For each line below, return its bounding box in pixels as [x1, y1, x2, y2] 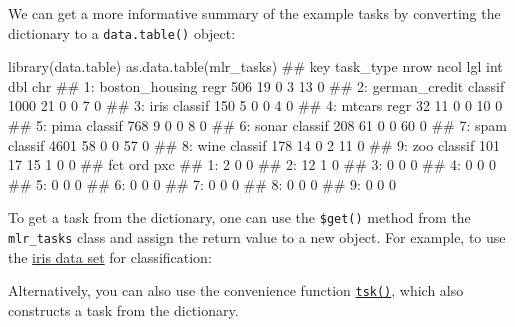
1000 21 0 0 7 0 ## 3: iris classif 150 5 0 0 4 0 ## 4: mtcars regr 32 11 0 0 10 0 [8, 95, 503, 116]
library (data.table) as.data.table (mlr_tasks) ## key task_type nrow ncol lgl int [8, 56, 503, 77]
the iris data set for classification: [8, 246, 212, 267]
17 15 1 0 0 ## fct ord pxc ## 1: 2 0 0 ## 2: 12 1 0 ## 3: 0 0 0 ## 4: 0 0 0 [8, 154, 496, 175]
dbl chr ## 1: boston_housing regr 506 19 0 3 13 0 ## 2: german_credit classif [8, 75, 505, 96]
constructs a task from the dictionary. [8, 299, 239, 320]
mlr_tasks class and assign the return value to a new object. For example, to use [8, 227, 506, 248]
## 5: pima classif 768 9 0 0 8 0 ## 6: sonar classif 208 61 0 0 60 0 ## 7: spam [8, 115, 507, 136]
